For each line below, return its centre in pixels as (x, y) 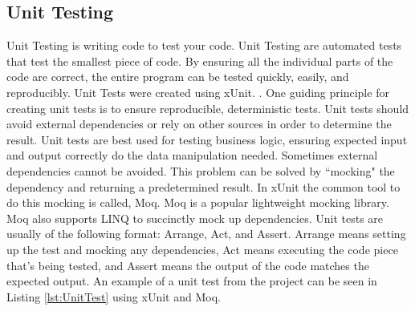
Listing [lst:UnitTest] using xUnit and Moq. (114, 296)
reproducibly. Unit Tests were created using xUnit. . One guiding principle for (198, 92)
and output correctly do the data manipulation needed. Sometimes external (192, 155)
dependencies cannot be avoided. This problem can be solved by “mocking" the (201, 170)
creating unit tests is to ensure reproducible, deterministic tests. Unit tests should (208, 108)
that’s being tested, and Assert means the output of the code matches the (188, 265)
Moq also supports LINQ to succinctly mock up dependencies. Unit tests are (195, 218)
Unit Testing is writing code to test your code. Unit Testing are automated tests (204, 45)
